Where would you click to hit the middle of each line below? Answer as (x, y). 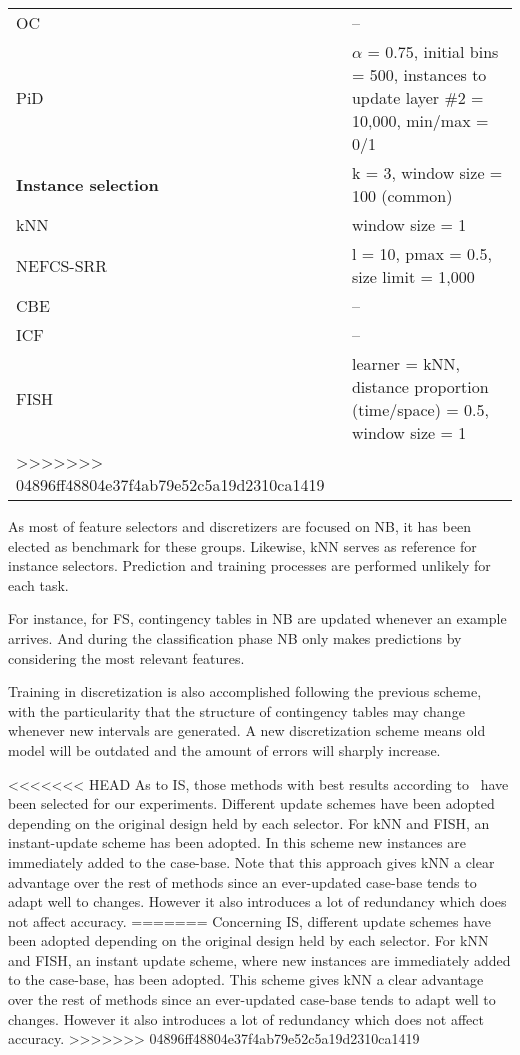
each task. (38, 584)
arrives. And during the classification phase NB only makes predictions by (235, 637)
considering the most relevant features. (126, 657)
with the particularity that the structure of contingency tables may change (236, 710)
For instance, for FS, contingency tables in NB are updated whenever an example (257, 618)
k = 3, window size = (427, 172)
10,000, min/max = (420, 120)
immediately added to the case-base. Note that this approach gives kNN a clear (251, 861)
